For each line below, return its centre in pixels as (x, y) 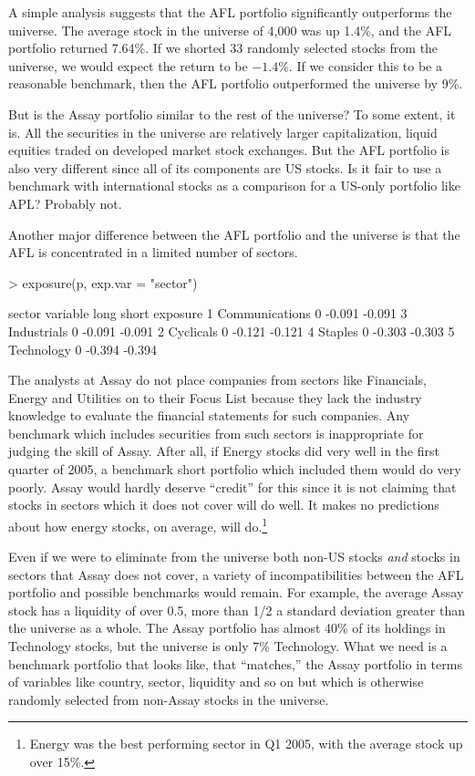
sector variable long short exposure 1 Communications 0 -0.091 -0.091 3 (208, 313)
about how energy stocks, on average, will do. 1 (138, 524)
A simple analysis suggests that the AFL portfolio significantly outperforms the (230, 12)
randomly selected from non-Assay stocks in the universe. (169, 699)
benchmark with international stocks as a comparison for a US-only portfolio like (234, 186)
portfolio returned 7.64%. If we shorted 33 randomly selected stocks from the (223, 48)
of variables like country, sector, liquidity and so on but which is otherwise (216, 682)
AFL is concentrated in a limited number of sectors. (153, 252)
